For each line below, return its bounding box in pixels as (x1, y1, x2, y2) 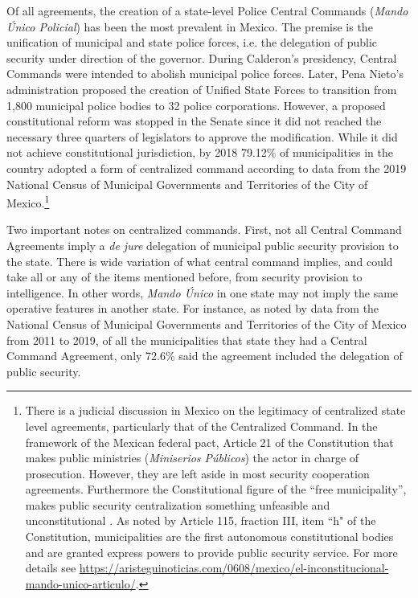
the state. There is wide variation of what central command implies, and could (6, 252, 393, 269)
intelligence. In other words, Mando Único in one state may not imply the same (6, 284, 399, 301)
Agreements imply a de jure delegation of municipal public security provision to (6, 236, 399, 253)
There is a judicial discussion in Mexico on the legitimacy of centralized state (25, 402, 406, 419)
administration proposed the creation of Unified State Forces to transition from (6, 80, 397, 97)
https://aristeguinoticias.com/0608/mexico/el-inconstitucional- (79, 559, 389, 576)
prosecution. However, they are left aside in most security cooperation (25, 465, 370, 481)
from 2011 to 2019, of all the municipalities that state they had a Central (6, 331, 367, 348)
